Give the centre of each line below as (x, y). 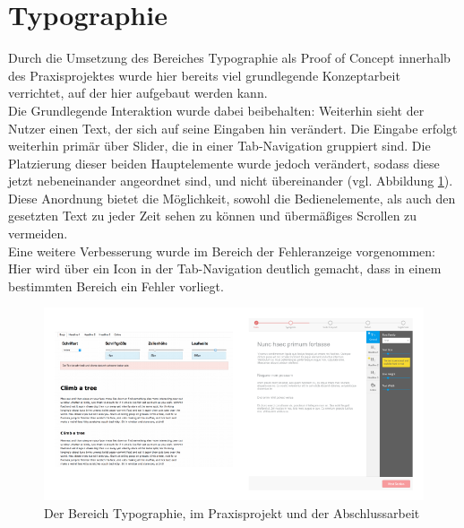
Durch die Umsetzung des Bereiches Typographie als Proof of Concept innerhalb (229, 58)
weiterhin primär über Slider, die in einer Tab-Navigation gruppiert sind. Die (219, 146)
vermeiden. (38, 234)
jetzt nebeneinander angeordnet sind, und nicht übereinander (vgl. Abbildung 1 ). (231, 181)
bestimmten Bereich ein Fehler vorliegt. (116, 286)
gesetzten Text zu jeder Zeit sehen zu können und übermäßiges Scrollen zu (213, 216)
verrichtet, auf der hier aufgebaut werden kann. (138, 93)
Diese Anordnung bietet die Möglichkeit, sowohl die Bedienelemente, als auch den (232, 198)
